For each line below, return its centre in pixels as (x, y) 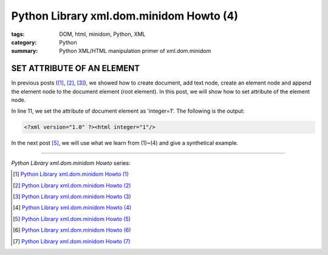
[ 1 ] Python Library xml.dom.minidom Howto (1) (71, 174)
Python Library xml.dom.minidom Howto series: (71, 163)
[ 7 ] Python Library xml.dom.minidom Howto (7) (72, 241)
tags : (18, 34)
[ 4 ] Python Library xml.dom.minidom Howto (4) (72, 208)
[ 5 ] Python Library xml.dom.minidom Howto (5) (72, 218)
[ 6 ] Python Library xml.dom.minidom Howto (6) (72, 230)
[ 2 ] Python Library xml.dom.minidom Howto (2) (72, 185)
